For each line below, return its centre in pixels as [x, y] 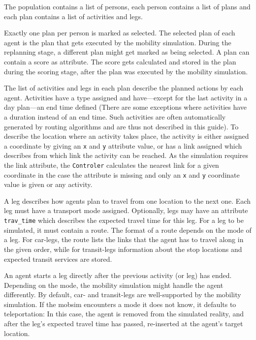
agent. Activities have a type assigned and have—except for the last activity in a [126, 97]
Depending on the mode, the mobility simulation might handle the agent [114, 285]
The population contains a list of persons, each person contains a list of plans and [127, 6]
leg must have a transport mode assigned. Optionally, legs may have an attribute [126, 210]
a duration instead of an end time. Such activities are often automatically [115, 116]
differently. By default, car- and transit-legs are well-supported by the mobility [123, 294]
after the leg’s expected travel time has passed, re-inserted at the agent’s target [124, 324]
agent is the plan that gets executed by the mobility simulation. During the [118, 42]
